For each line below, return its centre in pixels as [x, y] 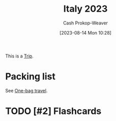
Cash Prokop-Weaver [85, 23]
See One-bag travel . [26, 90]
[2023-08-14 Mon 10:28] [85, 33]
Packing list [31, 77]
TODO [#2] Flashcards [53, 111]
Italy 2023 [85, 9]
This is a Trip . [20, 56]
